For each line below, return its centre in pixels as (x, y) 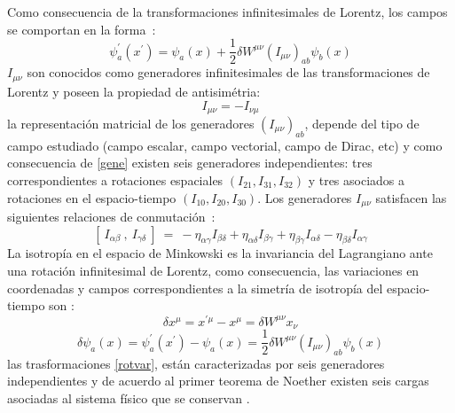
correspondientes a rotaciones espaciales (115, 179)
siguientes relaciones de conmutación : (111, 216)
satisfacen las (411, 197)
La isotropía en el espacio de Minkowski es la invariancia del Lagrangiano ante (220, 253)
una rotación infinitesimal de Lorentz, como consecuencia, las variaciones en (213, 270)
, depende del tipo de (362, 123)
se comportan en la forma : (82, 29)
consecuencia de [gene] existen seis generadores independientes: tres (190, 163)
